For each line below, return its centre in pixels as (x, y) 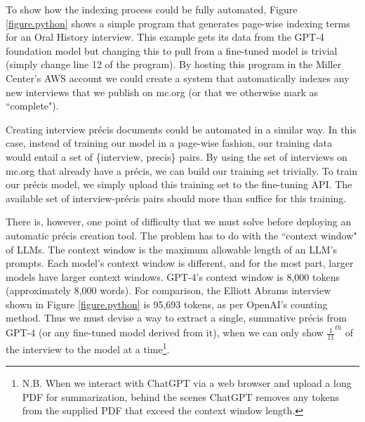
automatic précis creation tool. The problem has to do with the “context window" (181, 235)
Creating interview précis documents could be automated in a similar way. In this (181, 129)
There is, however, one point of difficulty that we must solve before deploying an (179, 222)
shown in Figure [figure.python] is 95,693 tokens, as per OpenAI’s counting (167, 304)
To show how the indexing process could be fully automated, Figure (152, 9)
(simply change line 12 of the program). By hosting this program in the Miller (174, 64)
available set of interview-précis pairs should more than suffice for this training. (176, 198)
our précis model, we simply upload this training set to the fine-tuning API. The (179, 184)
